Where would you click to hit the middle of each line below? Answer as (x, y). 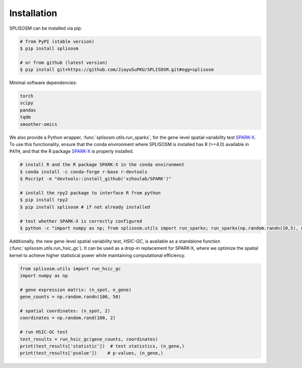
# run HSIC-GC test (44, 332)
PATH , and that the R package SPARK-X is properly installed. (71, 152)
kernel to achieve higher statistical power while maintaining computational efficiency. (97, 255)
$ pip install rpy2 (44, 200)
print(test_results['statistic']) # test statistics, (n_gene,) (102, 346)
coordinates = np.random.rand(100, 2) (68, 318)
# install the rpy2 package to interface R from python (90, 193)
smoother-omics (39, 124)
